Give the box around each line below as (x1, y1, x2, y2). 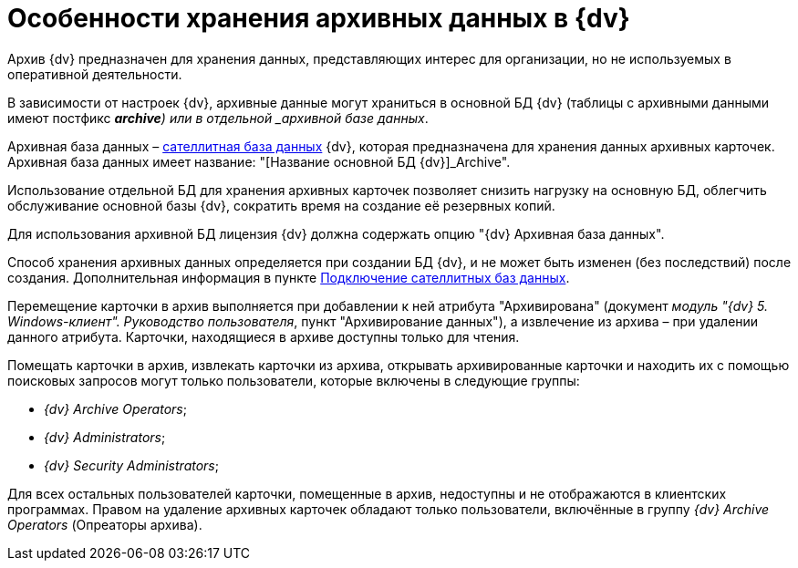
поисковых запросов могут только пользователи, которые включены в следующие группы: (7, 372, 580, 388)
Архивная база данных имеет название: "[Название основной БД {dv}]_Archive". (7, 153, 511, 170)
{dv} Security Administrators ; (44, 457, 219, 473)
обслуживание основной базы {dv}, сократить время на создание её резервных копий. (7, 197, 555, 213)
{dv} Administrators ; (44, 429, 166, 445)
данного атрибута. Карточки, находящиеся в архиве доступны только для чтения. (7, 328, 520, 345)
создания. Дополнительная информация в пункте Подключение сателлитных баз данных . (7, 269, 570, 285)
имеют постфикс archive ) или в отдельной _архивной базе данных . (7, 109, 429, 126)
